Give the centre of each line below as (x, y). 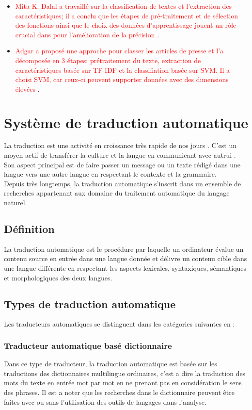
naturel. (16, 203)
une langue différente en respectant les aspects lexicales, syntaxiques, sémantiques (125, 268)
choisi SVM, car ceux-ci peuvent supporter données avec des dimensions (122, 79)
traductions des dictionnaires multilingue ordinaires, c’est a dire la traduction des (125, 373)
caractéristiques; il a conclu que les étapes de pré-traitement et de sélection (127, 15)
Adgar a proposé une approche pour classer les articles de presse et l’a (119, 51)
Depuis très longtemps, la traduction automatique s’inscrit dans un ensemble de (122, 183)
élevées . (27, 89)
